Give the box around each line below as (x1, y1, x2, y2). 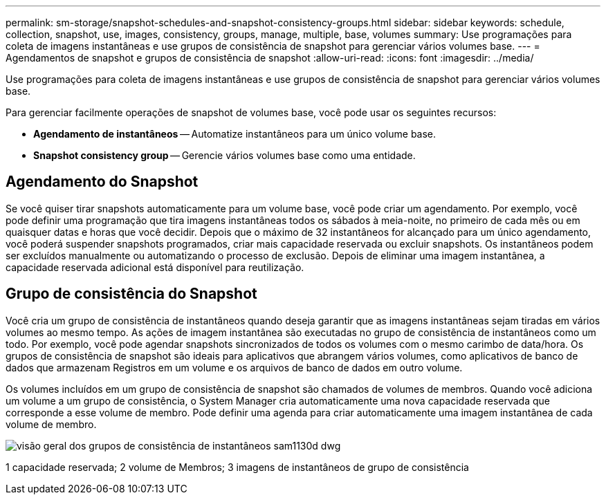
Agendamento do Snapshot (6, 173, 199, 191)
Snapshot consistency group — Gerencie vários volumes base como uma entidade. (33, 149, 416, 161)
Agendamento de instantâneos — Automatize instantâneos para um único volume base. (33, 128, 437, 140)
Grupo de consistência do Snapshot (6, 285, 257, 303)
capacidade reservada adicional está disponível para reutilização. (6, 261, 304, 273)
